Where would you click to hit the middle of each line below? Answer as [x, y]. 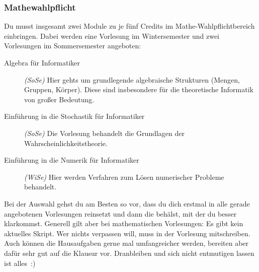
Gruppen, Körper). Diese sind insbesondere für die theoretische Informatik [139, 89]
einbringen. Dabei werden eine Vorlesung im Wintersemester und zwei [112, 36]
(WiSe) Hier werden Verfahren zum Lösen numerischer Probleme [124, 177]
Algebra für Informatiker [42, 62]
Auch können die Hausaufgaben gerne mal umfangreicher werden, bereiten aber [126, 243]
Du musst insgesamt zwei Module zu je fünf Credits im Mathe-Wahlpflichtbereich [129, 26]
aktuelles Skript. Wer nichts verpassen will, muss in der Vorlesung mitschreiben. [127, 233]
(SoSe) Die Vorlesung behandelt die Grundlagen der [104, 133]
